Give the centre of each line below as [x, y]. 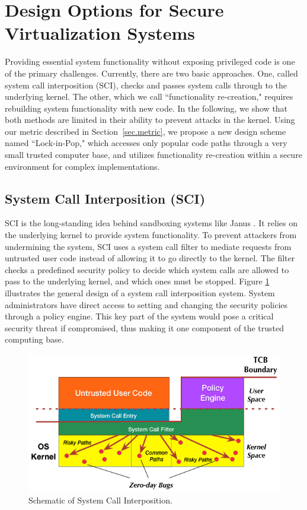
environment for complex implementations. [82, 166]
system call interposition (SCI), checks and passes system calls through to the [146, 85]
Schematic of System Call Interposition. [100, 500]
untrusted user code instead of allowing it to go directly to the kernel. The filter [150, 258]
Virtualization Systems [100, 33]
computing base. [34, 339]
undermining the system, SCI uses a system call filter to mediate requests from [148, 246]
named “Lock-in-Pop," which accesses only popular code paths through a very [146, 143]
